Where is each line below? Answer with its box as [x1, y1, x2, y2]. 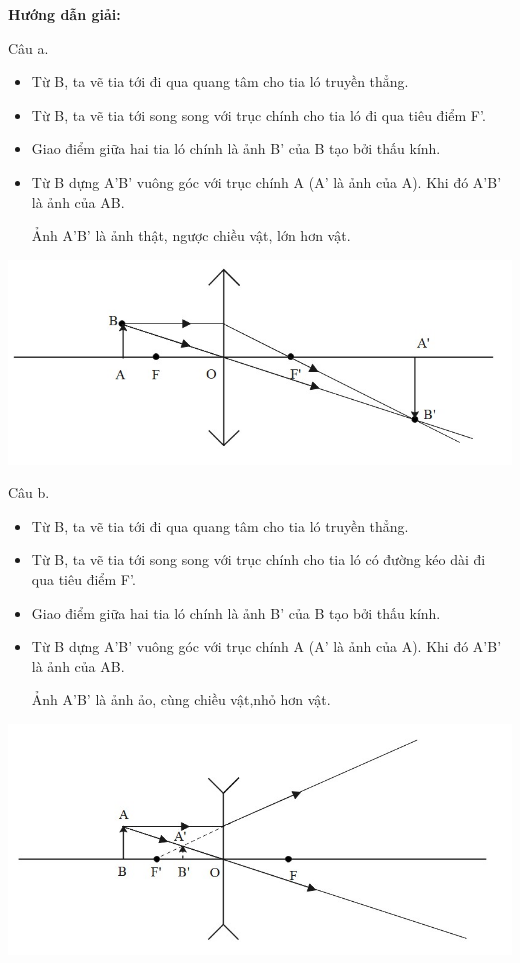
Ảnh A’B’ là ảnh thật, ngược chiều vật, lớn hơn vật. [31, 225, 351, 246]
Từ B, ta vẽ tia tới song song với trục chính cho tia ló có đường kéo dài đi [31, 549, 486, 570]
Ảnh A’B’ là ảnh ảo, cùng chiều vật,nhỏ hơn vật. [31, 689, 331, 710]
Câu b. [8, 482, 50, 503]
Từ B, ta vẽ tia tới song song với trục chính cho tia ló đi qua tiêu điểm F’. [31, 104, 486, 125]
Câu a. [8, 37, 49, 58]
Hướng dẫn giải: [8, 4, 121, 24]
